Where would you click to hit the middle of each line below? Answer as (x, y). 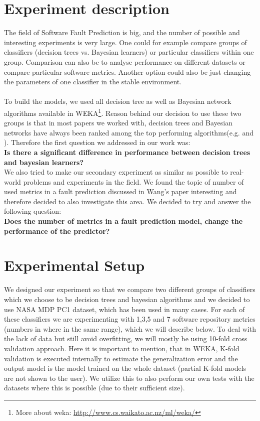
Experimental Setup (74, 265)
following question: (33, 211)
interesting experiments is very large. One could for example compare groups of (125, 42)
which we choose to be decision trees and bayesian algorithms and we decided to (127, 299)
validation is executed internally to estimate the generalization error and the (121, 358)
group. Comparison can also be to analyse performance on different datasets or (125, 61)
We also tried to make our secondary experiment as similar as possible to (116, 172)
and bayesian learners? (44, 162)
